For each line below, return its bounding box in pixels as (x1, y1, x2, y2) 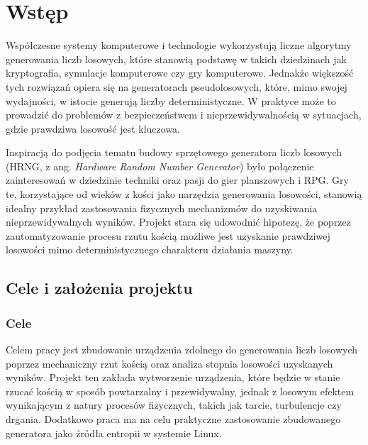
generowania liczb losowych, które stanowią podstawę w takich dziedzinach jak (6, 51, 347, 66)
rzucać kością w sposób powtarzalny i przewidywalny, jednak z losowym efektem (6, 383, 355, 398)
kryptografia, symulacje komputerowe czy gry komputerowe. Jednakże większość (6, 65, 354, 80)
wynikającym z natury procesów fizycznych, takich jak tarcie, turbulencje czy (6, 397, 342, 412)
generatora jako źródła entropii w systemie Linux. (6, 425, 222, 440)
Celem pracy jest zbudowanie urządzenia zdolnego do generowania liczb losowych (6, 342, 358, 357)
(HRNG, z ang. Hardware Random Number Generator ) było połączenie (6, 158, 314, 173)
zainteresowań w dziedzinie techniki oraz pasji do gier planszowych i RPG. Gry (6, 172, 349, 187)
